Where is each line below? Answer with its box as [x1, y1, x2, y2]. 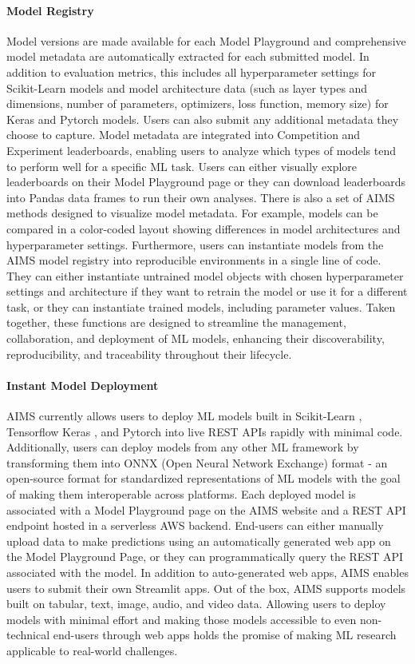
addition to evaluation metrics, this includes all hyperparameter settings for [6, 63, 376, 80]
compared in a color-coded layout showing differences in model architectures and [6, 220, 401, 237]
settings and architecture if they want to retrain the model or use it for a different [6, 283, 408, 300]
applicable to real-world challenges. [6, 642, 178, 658]
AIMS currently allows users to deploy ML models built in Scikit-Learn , [6, 408, 362, 424]
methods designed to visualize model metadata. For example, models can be [6, 205, 378, 221]
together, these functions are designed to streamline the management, [6, 314, 346, 331]
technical [6, 626, 50, 643]
